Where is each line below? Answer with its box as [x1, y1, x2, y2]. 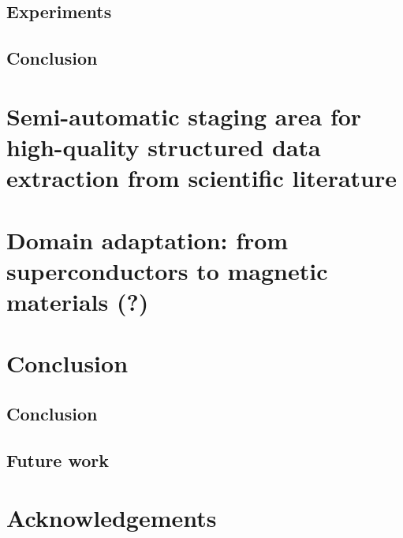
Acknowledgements [6, 502, 217, 534]
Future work [6, 447, 110, 472]
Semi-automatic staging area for [6, 99, 362, 132]
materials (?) [6, 285, 149, 317]
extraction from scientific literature [6, 162, 397, 194]
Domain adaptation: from [6, 223, 289, 256]
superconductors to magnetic [6, 254, 328, 286]
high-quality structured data [6, 130, 321, 163]
